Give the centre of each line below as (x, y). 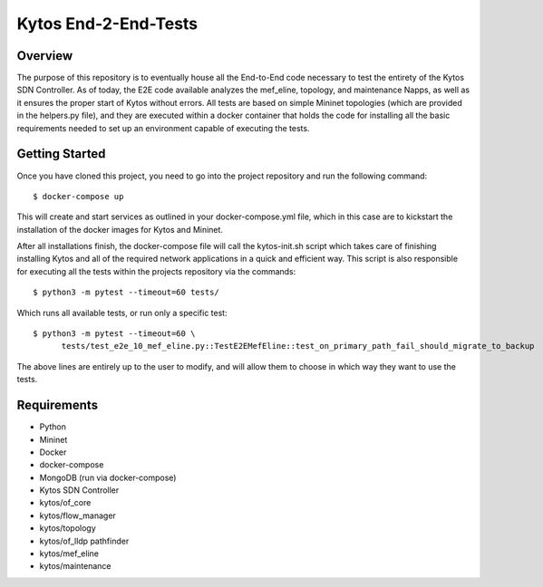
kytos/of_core (65, 503)
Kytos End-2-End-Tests (107, 24)
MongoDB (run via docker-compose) (108, 477)
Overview (45, 56)
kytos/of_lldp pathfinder (84, 541)
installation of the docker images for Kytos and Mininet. (120, 229)
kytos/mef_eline (69, 553)
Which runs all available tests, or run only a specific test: (122, 313)
